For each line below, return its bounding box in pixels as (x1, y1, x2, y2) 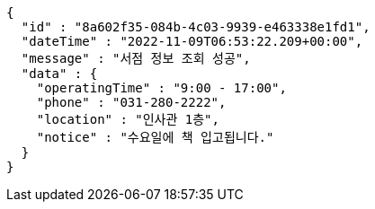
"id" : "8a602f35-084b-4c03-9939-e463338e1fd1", (21, 20, 371, 34)
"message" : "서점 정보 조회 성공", (21, 51, 251, 65)
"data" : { (21, 66, 98, 81)
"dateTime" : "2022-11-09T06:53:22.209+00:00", (21, 34, 363, 48)
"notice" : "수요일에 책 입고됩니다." (36, 130, 274, 144)
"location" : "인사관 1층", (36, 112, 219, 126)
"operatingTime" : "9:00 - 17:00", (36, 81, 287, 95)
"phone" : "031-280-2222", (36, 95, 227, 109)
